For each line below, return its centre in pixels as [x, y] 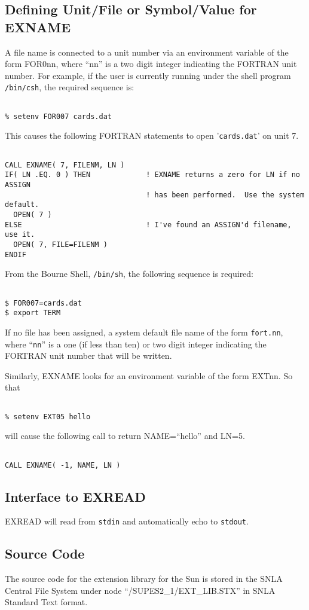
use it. [20, 235]
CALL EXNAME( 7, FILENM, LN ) [65, 165]
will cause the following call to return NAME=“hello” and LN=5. [125, 436]
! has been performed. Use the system [225, 195]
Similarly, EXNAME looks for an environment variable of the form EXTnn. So [149, 375]
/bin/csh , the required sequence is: [70, 87]
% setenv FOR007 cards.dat [58, 116]
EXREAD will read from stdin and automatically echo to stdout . [127, 521]
